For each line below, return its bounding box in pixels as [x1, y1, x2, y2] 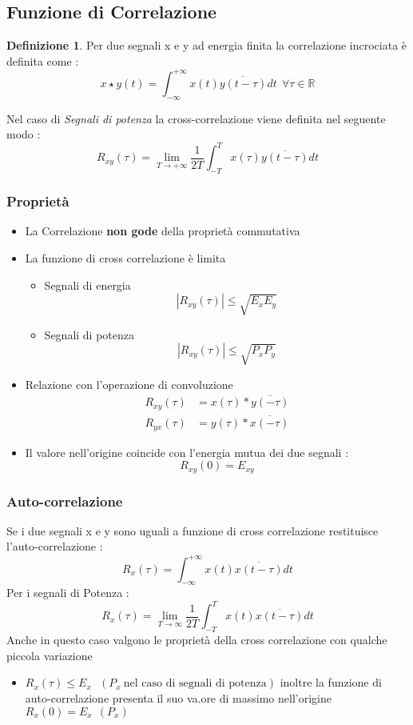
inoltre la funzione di [280, 674, 382, 691]
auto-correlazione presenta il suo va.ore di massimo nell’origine [25, 689, 332, 706]
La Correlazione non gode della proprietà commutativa [25, 222, 300, 239]
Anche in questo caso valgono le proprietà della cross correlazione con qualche [6, 631, 387, 648]
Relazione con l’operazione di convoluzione [25, 375, 233, 392]
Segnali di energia [44, 276, 131, 293]
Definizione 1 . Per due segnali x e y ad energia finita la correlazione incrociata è [6, 37, 407, 54]
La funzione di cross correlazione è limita [25, 249, 226, 266]
